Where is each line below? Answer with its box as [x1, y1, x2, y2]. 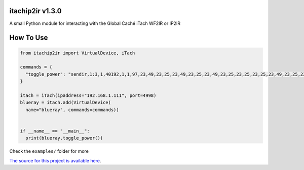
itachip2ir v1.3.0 [9, 7, 62, 15]
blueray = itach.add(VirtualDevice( [20, 99, 111, 106]
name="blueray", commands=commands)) [25, 107, 119, 113]
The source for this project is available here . [9, 157, 101, 163]
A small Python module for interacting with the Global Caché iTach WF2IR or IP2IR [9, 20, 181, 26]
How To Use [9, 33, 48, 42]
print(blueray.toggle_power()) [25, 135, 103, 141]
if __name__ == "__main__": [20, 128, 90, 134]
